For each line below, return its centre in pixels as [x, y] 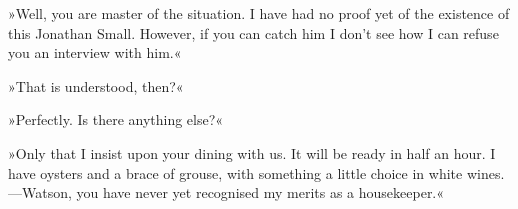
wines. [485, 172]
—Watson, [40, 192]
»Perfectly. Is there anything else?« [116, 119]
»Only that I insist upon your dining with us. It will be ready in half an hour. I [252, 152]
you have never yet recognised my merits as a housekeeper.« [260, 192]
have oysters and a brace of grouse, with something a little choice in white [235, 172]
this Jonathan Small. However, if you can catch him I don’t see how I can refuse [253, 32]
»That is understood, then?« [96, 85]
